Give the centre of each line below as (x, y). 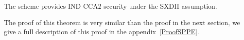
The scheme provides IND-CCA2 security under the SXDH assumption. (111, 6)
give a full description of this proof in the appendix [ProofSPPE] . (102, 32)
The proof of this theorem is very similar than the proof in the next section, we (122, 22)
